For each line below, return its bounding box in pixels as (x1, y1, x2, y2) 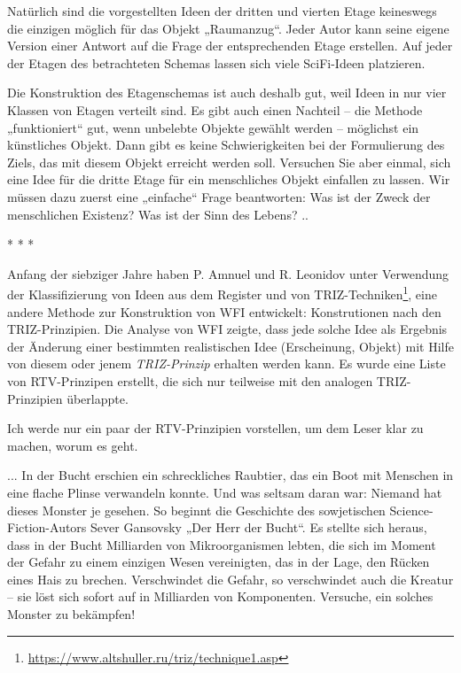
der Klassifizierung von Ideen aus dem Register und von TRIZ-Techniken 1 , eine (7, 282, 437, 303)
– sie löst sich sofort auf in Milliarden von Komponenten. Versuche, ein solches (7, 587, 434, 606)
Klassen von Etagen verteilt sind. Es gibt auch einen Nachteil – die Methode (7, 100, 423, 119)
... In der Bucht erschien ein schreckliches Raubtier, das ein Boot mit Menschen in (7, 466, 454, 484)
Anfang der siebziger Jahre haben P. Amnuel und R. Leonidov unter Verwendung (7, 264, 449, 282)
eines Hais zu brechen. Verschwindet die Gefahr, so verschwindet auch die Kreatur (7, 569, 454, 588)
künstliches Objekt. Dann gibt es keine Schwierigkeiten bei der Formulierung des (7, 135, 445, 154)
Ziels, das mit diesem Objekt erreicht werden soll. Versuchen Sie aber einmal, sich (7, 152, 451, 171)
